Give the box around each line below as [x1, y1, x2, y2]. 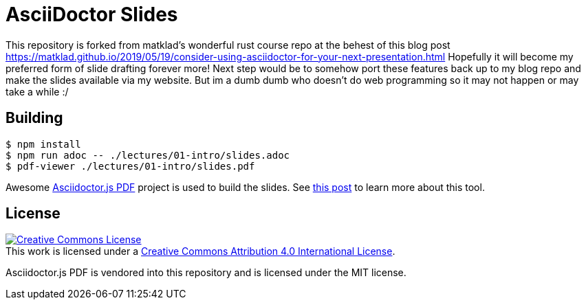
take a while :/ [6, 85, 69, 98]
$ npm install [6, 138, 81, 150]
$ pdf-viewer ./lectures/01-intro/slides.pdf [6, 160, 255, 172]
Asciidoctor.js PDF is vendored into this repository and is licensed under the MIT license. [6, 267, 406, 279]
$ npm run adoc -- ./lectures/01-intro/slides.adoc [6, 149, 290, 161]
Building [6, 109, 63, 127]
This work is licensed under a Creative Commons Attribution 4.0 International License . [6, 245, 395, 258]
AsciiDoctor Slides [6, 3, 178, 26]
